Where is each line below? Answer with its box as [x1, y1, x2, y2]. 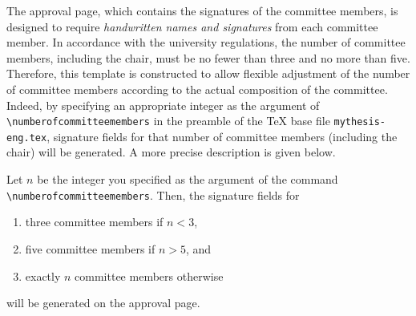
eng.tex [6, 132, 47, 144]
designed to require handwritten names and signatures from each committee [6, 18, 378, 34]
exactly [25, 267, 61, 284]
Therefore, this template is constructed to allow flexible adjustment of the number [6, 65, 410, 82]
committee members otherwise [75, 267, 224, 284]
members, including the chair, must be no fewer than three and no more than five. [6, 49, 410, 66]
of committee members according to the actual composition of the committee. [6, 80, 388, 97]
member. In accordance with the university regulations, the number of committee [6, 34, 406, 51]
